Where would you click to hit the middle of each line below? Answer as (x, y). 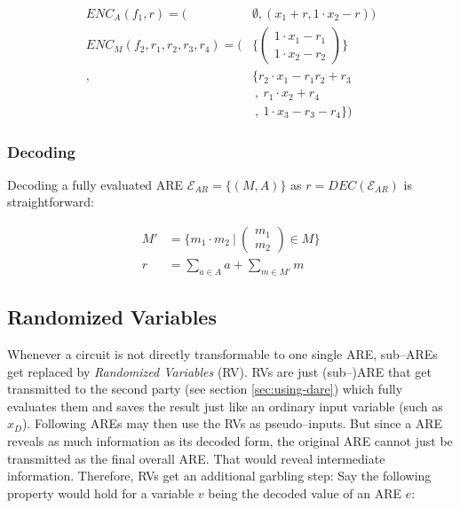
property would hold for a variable (101, 492)
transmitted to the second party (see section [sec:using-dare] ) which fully (205, 389)
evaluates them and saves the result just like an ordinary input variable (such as (225, 406)
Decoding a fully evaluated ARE (95, 184)
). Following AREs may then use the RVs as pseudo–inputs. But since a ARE (232, 423)
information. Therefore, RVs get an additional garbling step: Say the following (219, 476)
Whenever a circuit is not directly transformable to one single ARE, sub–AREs (222, 354)
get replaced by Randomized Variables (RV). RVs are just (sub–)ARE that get (219, 371)
